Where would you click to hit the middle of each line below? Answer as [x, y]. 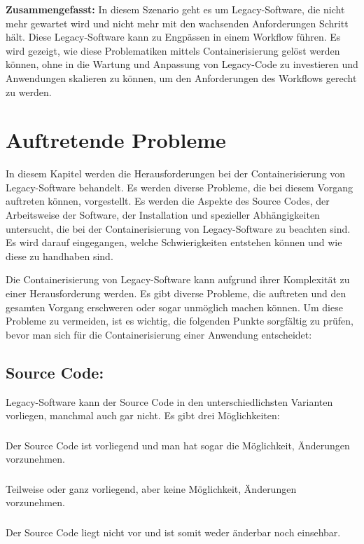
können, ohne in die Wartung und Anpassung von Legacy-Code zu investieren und [182, 64]
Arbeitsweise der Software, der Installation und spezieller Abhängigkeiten [163, 215]
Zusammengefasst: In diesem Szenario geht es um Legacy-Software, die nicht [175, 9]
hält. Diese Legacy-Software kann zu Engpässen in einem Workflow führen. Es [173, 37]
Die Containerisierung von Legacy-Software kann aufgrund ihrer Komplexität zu [178, 279]
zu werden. [29, 91]
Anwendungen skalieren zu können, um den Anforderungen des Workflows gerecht [181, 77]
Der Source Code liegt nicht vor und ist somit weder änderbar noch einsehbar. [173, 532]
